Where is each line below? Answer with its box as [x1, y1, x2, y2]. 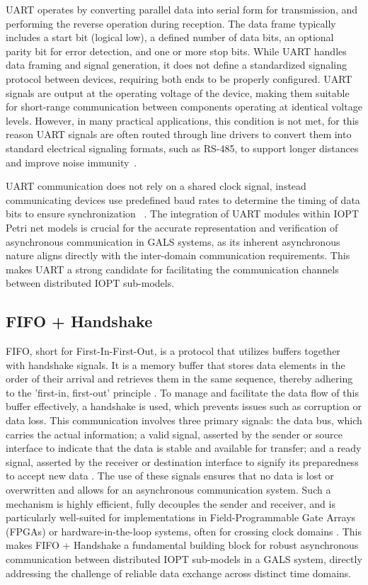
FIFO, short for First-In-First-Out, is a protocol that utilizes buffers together [6, 343, 340, 358]
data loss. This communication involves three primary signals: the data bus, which [6, 413, 362, 428]
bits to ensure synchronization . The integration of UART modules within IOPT [6, 206, 360, 221]
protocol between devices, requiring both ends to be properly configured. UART [6, 71, 352, 86]
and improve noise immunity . [6, 154, 137, 169]
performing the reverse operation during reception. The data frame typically [6, 16, 336, 30]
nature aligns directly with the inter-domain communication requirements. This [6, 248, 350, 263]
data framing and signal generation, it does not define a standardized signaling [6, 57, 347, 72]
